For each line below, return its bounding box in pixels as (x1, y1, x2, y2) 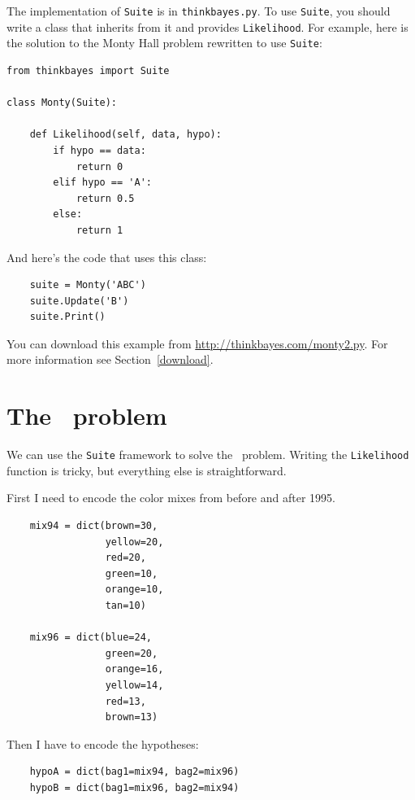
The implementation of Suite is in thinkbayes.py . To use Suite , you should (6, 2, 391, 19)
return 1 (76, 224, 123, 236)
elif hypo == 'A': (53, 177, 152, 189)
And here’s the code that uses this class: (6, 248, 207, 265)
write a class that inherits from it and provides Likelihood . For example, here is (6, 18, 409, 35)
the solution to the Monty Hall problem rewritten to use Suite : (6, 34, 322, 51)
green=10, (105, 567, 158, 579)
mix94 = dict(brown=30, (29, 520, 158, 532)
